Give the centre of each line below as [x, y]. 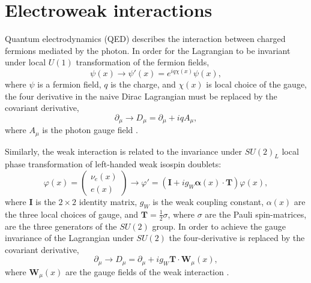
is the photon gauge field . [90, 130]
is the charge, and [143, 84]
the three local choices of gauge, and [72, 214]
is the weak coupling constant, [208, 202]
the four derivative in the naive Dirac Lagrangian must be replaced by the [141, 96]
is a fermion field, [69, 84]
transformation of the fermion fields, [143, 62]
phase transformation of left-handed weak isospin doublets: [113, 164]
